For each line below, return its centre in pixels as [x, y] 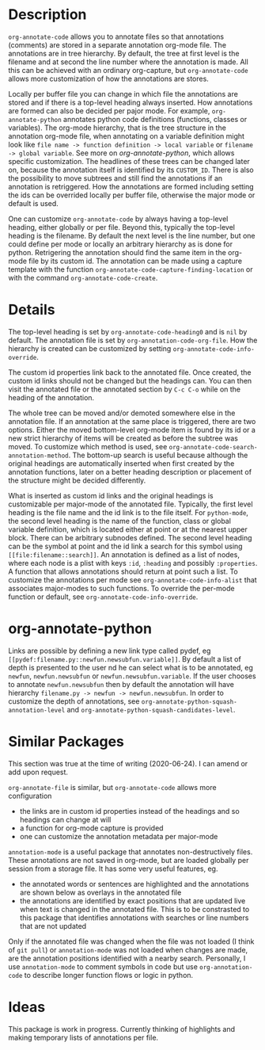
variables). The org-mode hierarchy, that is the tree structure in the [117, 128]
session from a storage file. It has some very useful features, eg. [113, 869]
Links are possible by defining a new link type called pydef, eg [110, 651]
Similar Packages [66, 742]
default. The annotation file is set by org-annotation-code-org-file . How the [133, 340]
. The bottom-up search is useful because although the [158, 455]
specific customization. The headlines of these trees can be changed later [129, 161]
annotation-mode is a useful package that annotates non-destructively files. [131, 851]
